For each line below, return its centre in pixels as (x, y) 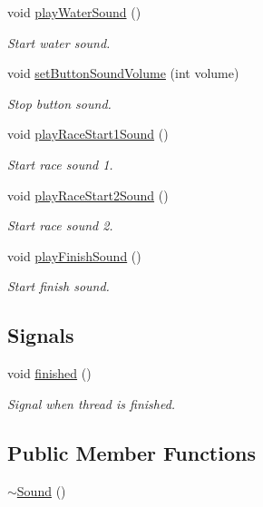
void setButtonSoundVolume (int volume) (123, 73)
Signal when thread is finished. (92, 403)
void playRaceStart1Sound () (88, 134)
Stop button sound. (59, 103)
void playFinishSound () (74, 255)
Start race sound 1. (60, 164)
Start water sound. (59, 42)
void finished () (49, 373)
